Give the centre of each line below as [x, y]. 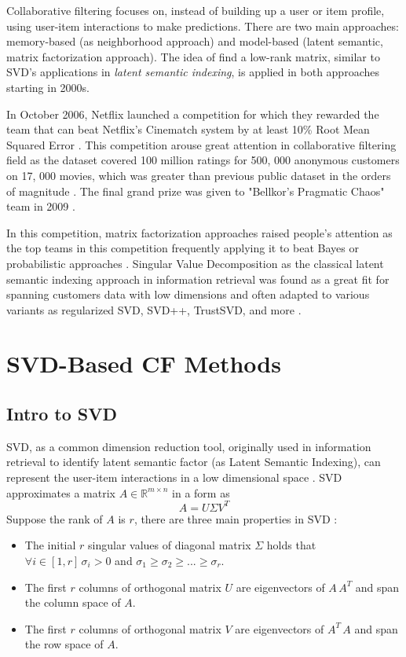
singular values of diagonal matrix [170, 545]
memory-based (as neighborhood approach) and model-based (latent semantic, [195, 41]
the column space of [73, 602]
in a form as [201, 492]
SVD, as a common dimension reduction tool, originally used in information [189, 446]
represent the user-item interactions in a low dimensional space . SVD [174, 477]
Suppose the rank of [55, 518]
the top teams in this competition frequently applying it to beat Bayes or [183, 248]
